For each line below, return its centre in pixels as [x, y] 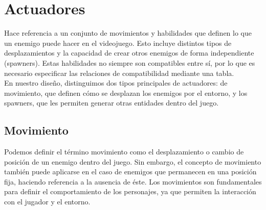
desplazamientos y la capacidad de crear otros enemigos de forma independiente [129, 53]
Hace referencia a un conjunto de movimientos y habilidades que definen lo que [128, 33]
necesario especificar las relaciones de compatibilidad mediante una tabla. [119, 73]
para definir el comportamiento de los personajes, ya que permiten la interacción [130, 191]
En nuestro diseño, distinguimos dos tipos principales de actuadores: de [116, 83]
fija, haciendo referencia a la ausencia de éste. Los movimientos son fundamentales [133, 181]
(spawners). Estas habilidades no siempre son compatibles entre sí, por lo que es [130, 62]
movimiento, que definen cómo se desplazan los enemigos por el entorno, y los [126, 93]
